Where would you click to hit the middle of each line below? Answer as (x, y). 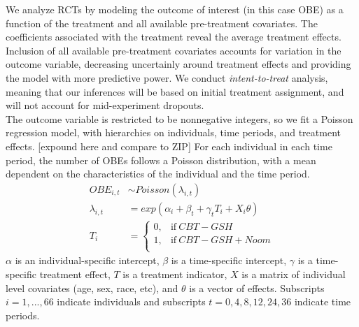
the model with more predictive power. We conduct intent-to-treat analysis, (167, 77)
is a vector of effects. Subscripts (257, 288)
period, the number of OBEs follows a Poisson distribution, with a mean (161, 160)
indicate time (323, 301)
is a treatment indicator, (175, 274)
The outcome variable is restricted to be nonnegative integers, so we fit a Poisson (179, 118)
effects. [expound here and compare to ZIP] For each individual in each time (169, 146)
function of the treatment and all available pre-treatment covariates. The (162, 23)
